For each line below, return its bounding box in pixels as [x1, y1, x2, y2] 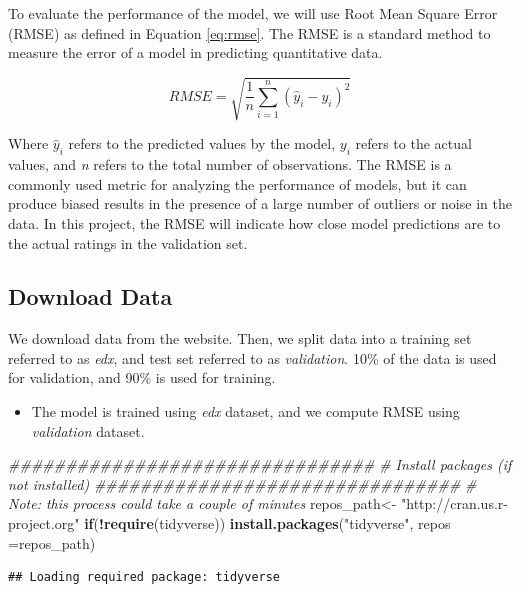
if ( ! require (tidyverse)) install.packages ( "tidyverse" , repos [84, 513, 451, 534]
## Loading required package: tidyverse [8, 570, 281, 585]
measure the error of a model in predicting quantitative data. [8, 42, 383, 63]
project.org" [8, 513, 80, 534]
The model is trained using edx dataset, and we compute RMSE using [31, 401, 460, 422]
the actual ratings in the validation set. [8, 232, 248, 253]
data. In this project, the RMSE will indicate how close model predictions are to [8, 212, 501, 233]
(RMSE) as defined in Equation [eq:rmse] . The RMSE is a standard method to [8, 22, 491, 43]
